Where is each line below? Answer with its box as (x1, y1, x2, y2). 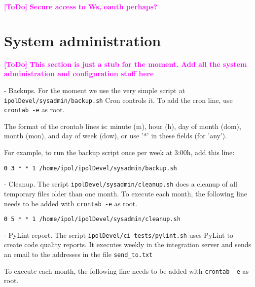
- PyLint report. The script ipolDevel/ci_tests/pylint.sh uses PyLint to (4, 229, 233, 240)
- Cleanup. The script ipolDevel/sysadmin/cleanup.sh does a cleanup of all (4, 179, 238, 189)
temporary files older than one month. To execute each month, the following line (4, 188, 247, 198)
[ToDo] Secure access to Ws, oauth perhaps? (4, 1, 157, 11)
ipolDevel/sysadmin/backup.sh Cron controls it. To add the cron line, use (4, 95, 233, 105)
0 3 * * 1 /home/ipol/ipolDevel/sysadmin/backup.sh (4, 164, 177, 172)
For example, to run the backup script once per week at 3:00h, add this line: (4, 147, 235, 157)
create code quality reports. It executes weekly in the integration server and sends (4, 239, 252, 250)
